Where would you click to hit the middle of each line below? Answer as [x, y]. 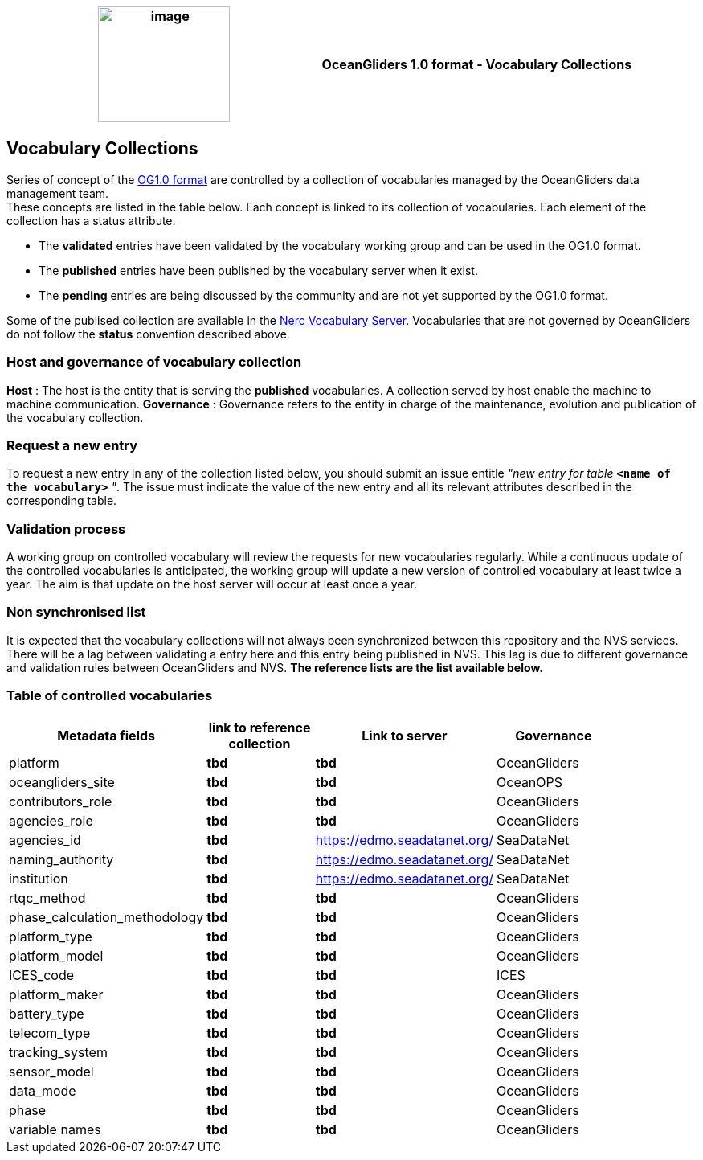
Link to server [405, 735]
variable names [55, 1129]
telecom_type [50, 1033]
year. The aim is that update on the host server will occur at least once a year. [212, 584]
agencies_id [45, 840]
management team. [58, 193]
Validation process [66, 529]
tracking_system [58, 1052]
